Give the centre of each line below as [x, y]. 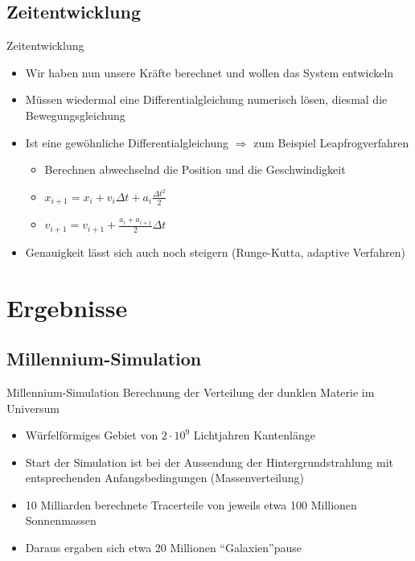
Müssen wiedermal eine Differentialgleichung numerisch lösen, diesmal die [206, 99]
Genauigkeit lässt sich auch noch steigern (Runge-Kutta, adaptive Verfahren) [215, 252]
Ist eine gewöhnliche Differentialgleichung [127, 142]
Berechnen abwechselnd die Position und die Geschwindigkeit [195, 169]
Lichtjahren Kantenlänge [254, 435]
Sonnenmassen [61, 520]
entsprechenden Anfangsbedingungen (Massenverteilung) [164, 478]
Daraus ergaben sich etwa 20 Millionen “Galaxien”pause [164, 548]
